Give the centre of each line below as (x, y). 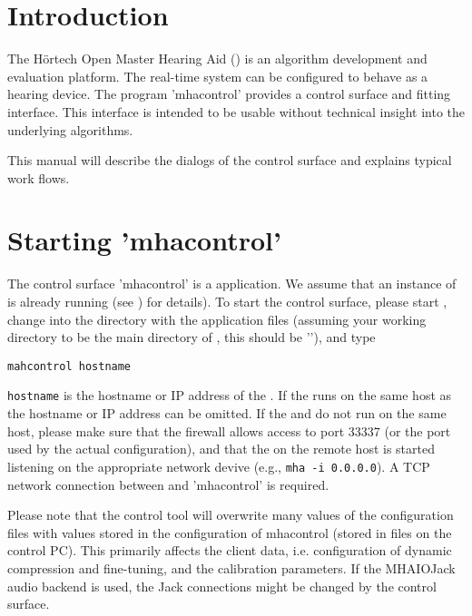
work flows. (39, 177)
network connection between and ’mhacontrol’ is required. (168, 484)
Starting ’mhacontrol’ (144, 240)
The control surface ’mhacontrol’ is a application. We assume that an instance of (232, 284)
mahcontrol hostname (69, 366)
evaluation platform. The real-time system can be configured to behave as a (218, 76)
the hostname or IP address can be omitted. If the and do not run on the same (227, 413)
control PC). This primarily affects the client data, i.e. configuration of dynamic (230, 550)
